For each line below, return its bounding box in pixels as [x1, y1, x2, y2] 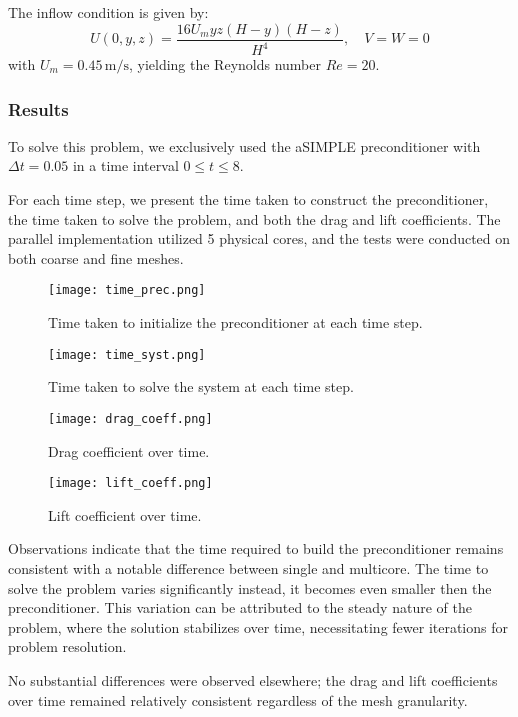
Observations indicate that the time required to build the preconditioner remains [8, 538, 504, 559]
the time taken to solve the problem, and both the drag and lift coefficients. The [8, 208, 501, 229]
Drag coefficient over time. [48, 440, 210, 461]
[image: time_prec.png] [48, 283, 206, 298]
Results [8, 96, 69, 121]
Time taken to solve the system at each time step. [48, 376, 354, 397]
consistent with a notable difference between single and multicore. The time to [8, 557, 489, 578]
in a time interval [72, 155, 179, 176]
